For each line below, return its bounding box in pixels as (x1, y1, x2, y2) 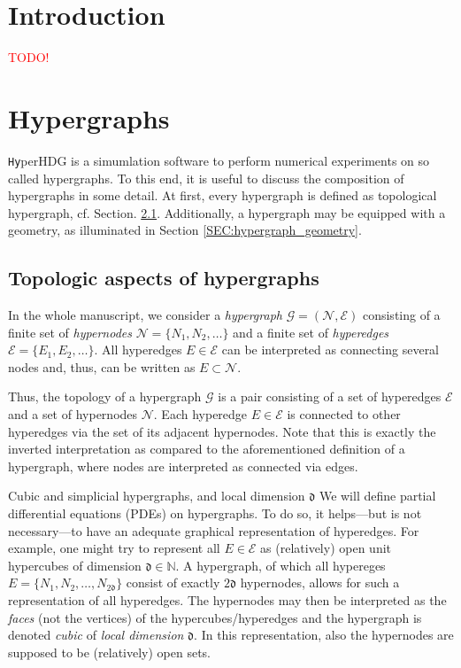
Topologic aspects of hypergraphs (8, 264, 319, 291)
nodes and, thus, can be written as (8, 357, 196, 376)
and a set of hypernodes (8, 405, 138, 423)
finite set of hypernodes (8, 322, 132, 341)
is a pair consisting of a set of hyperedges (218, 387, 442, 406)
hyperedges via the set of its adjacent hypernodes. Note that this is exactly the (8, 422, 436, 440)
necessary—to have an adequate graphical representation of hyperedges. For (8, 521, 419, 540)
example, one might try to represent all (8, 539, 220, 557)
